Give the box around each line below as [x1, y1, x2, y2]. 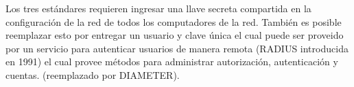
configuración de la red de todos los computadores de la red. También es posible [5, 14, 342, 29]
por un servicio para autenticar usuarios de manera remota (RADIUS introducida [5, 41, 349, 55]
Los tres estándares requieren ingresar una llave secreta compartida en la [5, 1, 311, 15]
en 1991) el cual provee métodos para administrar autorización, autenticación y [5, 54, 338, 69]
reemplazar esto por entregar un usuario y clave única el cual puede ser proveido [5, 28, 344, 42]
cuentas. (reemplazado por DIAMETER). [5, 67, 180, 82]
